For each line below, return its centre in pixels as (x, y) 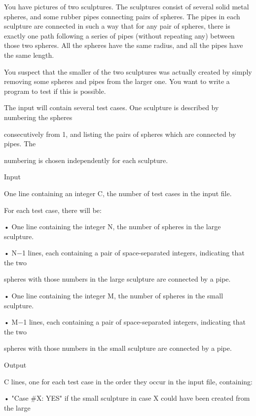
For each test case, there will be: (53, 210)
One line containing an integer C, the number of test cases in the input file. (118, 193)
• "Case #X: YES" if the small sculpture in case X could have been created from (127, 398)
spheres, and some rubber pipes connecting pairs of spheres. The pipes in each (122, 16)
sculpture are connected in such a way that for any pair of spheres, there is (117, 26)
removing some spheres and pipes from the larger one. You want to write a (117, 81)
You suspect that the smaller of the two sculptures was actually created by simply (128, 71)
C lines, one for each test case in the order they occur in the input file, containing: (128, 381)
